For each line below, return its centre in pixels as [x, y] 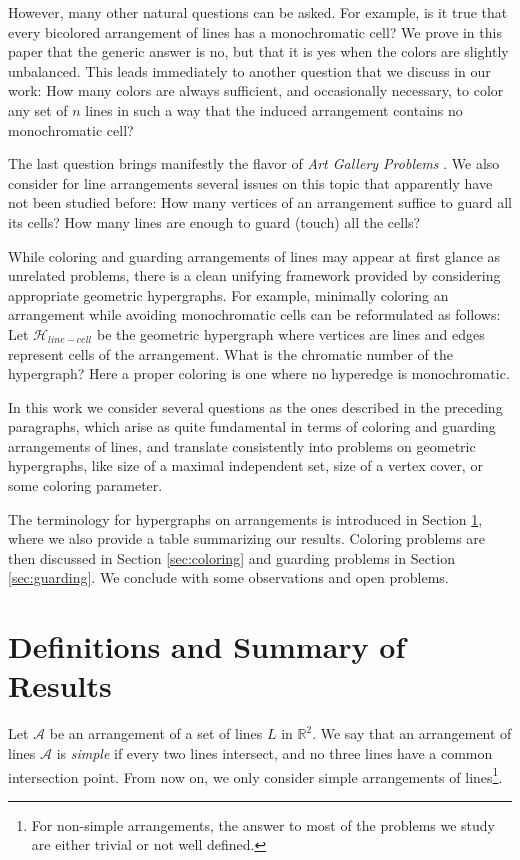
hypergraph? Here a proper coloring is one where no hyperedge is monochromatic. [259, 373]
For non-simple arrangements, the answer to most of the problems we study [263, 824]
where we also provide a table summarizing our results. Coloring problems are [247, 538]
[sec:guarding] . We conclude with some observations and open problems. [228, 577]
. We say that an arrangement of [412, 733]
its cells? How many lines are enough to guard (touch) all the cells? [214, 221]
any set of [38, 109]
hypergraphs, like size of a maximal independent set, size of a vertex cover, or [245, 465]
